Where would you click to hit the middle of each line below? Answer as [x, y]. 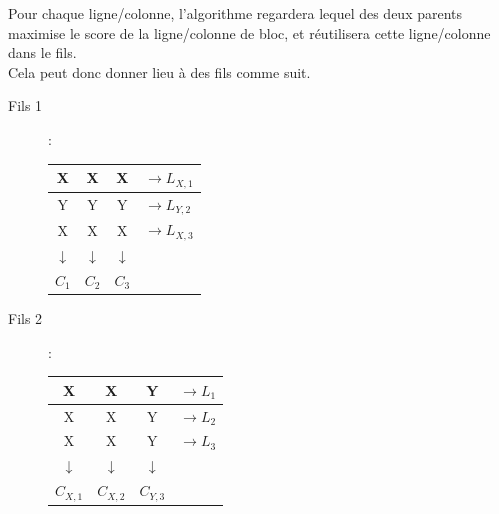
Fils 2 [25, 318]
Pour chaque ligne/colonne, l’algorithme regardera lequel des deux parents [235, 13]
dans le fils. [42, 52]
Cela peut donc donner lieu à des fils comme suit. [159, 71]
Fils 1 [25, 105]
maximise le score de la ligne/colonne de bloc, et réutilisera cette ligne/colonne [249, 32]
